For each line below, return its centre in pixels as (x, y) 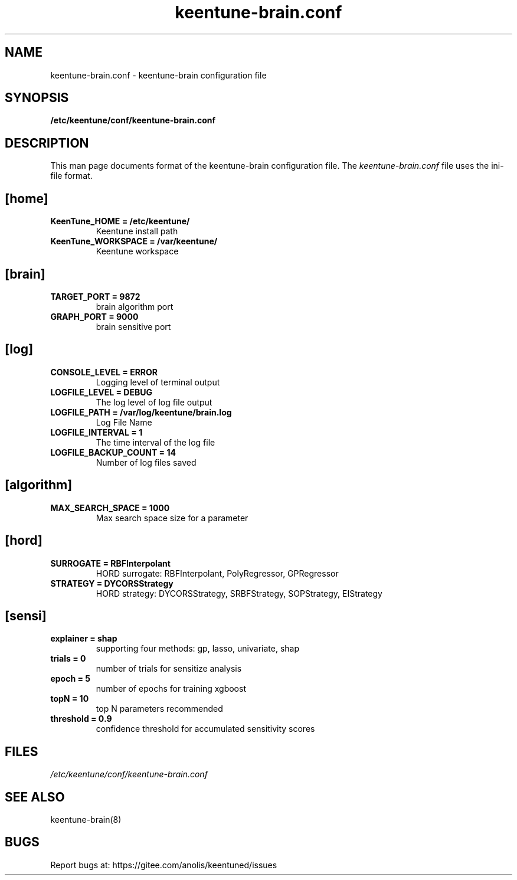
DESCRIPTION (47, 143)
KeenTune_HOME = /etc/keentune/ (120, 221)
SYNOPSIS (37, 98)
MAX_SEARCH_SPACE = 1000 (110, 508)
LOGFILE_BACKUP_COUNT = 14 (113, 452)
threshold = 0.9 (81, 719)
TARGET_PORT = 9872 (95, 296)
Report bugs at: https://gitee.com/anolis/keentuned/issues (164, 865)
